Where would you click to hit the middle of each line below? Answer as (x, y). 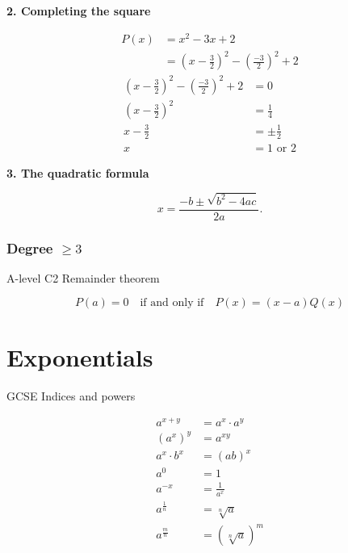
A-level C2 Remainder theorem (83, 277)
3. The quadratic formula (78, 172)
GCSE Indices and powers (71, 395)
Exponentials (80, 356)
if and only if (172, 303)
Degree (30, 247)
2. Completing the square (79, 10)
